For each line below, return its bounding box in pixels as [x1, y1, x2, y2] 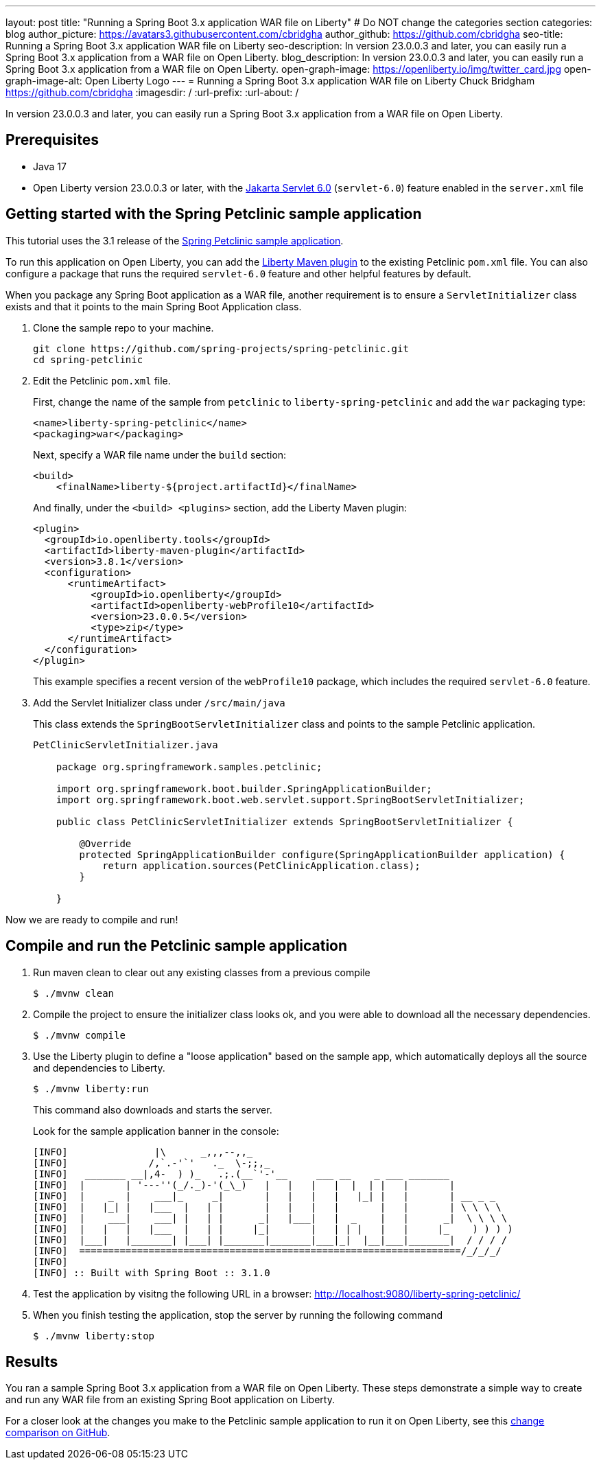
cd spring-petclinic [33, 354, 143, 365]
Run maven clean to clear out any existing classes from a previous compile [33, 966, 370, 978]
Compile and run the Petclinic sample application [5, 937, 348, 955]
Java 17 [33, 160, 67, 172]
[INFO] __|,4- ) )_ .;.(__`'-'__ [33, 1168, 287, 1179]
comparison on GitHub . [5, 1427, 110, 1439]
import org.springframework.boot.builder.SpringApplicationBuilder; [56, 783, 432, 794]
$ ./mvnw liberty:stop [33, 1330, 155, 1341]
